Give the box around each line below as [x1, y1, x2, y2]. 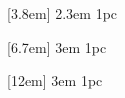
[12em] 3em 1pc [7, 70, 103, 91]
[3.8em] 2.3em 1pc [7, 3, 118, 23]
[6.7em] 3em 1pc [7, 36, 107, 57]
